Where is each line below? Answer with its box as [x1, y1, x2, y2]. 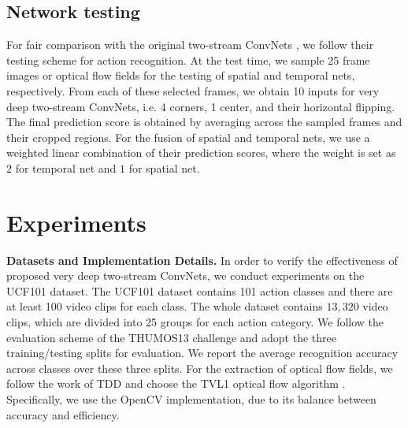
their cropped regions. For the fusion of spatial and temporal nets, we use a [6, 128, 370, 145]
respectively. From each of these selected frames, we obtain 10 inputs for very [6, 82, 380, 99]
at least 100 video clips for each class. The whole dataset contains [6, 298, 323, 314]
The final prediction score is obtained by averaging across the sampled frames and [6, 114, 402, 130]
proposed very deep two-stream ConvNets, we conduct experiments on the [6, 267, 365, 284]
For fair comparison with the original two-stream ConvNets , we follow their [6, 36, 374, 53]
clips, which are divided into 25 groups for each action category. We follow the [6, 314, 384, 330]
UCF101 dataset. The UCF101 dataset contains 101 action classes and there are [6, 282, 393, 299]
